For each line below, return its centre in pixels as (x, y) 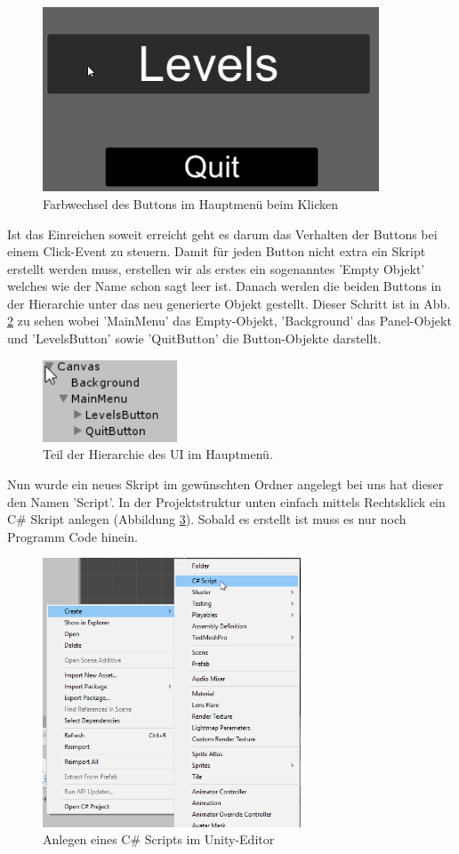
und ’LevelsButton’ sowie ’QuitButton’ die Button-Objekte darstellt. (194, 338)
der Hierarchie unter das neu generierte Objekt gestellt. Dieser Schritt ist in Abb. (229, 303)
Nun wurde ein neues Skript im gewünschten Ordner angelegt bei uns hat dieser (225, 483)
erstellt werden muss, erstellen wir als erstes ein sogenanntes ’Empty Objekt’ (216, 268)
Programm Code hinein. (72, 536)
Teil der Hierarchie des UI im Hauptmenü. (158, 454)
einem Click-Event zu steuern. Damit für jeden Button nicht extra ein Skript (217, 251)
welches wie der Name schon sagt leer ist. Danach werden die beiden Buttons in (225, 286)
